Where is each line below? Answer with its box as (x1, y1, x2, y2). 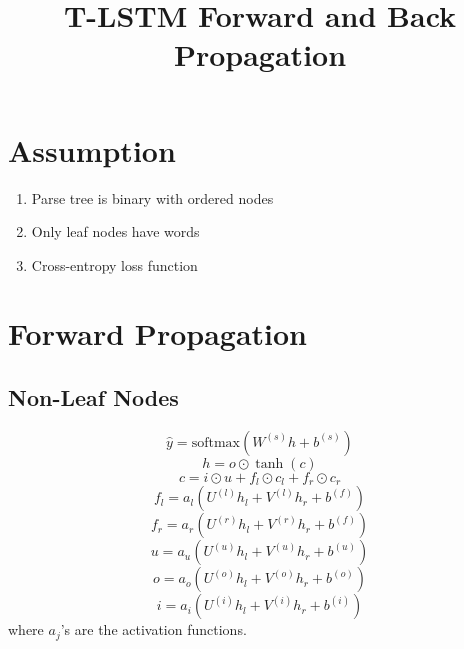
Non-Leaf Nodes (8, 382, 179, 413)
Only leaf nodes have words (31, 221, 200, 242)
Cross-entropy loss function (31, 254, 198, 275)
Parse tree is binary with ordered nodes (31, 187, 274, 208)
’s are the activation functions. (60, 619, 247, 640)
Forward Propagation (8, 313, 307, 354)
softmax (191, 435, 240, 450)
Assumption (8, 129, 176, 170)
